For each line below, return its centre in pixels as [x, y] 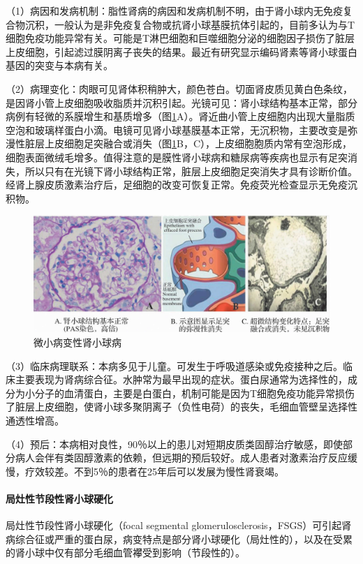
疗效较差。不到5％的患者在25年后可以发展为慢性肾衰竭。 [154, 471]
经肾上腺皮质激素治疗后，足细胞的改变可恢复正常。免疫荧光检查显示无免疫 [177, 185]
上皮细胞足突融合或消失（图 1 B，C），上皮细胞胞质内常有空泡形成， [198, 143]
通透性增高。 [35, 420]
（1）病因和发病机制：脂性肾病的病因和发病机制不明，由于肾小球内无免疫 [174, 10]
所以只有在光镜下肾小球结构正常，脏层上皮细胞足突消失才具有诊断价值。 [191, 171]
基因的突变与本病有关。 [59, 65]
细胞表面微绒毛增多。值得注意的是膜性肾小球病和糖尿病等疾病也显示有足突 [177, 157]
